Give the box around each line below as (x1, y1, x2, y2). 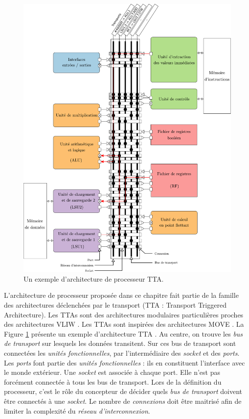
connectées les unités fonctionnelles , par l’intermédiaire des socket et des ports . (4, 348, 240, 358)
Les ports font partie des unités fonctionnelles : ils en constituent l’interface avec (4, 357, 245, 367)
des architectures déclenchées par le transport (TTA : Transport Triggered (4, 300, 226, 310)
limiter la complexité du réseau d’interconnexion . (4, 405, 150, 416)
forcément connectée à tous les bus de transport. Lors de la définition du (4, 376, 222, 387)
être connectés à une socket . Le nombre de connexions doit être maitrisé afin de (4, 396, 242, 406)
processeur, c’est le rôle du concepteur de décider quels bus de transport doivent (4, 386, 243, 396)
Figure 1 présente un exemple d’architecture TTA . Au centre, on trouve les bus (4, 328, 243, 339)
